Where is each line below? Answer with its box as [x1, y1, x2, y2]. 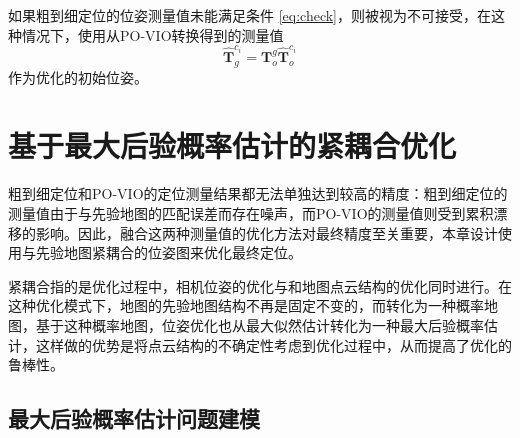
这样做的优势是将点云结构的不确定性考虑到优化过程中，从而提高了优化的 [35, 334, 512, 355]
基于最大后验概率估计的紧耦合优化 [8, 125, 457, 166]
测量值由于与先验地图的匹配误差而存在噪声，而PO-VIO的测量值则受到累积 [8, 203, 494, 224]
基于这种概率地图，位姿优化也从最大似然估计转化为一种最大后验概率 [35, 314, 484, 335]
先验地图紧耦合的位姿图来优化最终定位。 [35, 242, 302, 263]
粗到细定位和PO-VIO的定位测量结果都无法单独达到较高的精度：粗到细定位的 [8, 183, 508, 204]
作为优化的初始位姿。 [8, 66, 148, 87]
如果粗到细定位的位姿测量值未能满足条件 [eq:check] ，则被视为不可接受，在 [8, 5, 491, 25]
